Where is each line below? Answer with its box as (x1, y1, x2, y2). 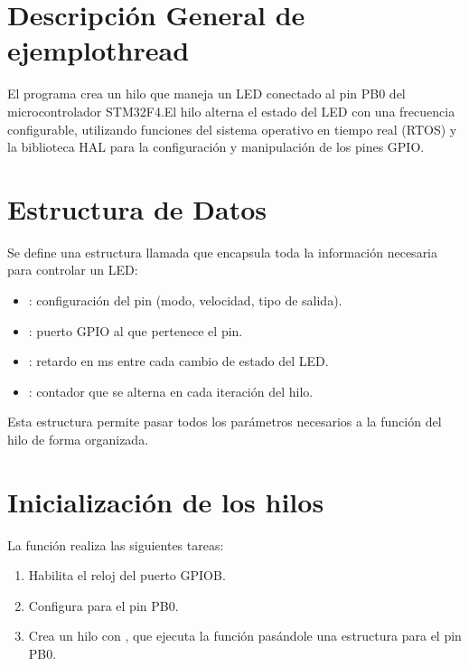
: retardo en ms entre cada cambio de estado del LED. (28, 352, 329, 371)
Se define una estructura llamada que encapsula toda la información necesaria (7, 242, 438, 261)
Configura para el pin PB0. (28, 596, 179, 614)
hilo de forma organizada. (7, 429, 149, 448)
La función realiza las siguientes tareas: (7, 535, 224, 554)
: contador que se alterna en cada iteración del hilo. (28, 381, 314, 400)
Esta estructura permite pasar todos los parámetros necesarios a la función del (7, 412, 442, 431)
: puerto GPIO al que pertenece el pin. (28, 321, 243, 340)
